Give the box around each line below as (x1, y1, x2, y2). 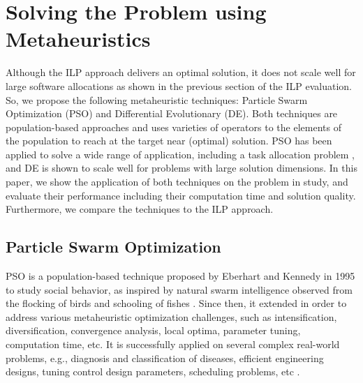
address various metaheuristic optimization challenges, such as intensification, (6, 309, 337, 324)
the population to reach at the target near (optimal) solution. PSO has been (6, 133, 332, 148)
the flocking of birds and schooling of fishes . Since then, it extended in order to (6, 296, 347, 310)
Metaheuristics (6, 24, 151, 53)
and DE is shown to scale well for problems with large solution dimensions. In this (6, 160, 357, 175)
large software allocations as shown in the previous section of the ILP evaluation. (6, 78, 353, 93)
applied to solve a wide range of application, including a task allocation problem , (6, 147, 355, 161)
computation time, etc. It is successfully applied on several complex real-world (6, 337, 340, 352)
